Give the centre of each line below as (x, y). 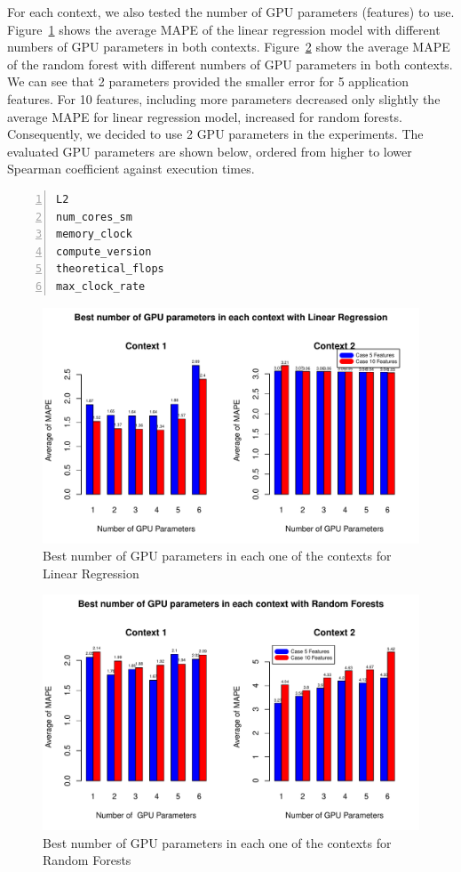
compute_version (104, 251)
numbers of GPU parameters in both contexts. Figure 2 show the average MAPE (229, 47)
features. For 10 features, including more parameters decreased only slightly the (224, 98)
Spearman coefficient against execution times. (131, 169)
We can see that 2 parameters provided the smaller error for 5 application (208, 81)
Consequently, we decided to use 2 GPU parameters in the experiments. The (215, 134)
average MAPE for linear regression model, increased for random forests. (205, 116)
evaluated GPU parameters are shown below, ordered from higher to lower (210, 151)
